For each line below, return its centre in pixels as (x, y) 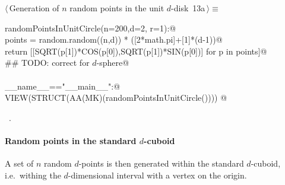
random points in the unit (117, 8)
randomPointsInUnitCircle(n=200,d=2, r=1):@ (91, 28)
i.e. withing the (33, 175)
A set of (19, 163)
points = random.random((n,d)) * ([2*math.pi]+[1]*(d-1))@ (114, 39)
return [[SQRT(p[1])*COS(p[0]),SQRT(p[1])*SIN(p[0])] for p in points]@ (136, 51)
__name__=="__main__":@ (63, 86)
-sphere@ (113, 63)
